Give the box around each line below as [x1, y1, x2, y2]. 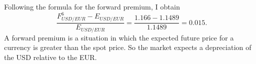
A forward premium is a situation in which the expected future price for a [4, 32, 234, 42]
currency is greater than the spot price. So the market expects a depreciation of [4, 42, 251, 52]
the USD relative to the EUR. [4, 51, 97, 62]
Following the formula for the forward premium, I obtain [4, 1, 180, 12]
